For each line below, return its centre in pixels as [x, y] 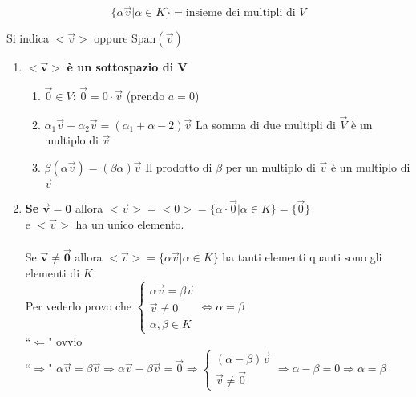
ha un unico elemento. [130, 224]
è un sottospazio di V [127, 67]
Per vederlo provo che [78, 305]
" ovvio [65, 340]
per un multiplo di [271, 167]
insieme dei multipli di [240, 13]
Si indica [28, 38]
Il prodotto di [179, 167]
